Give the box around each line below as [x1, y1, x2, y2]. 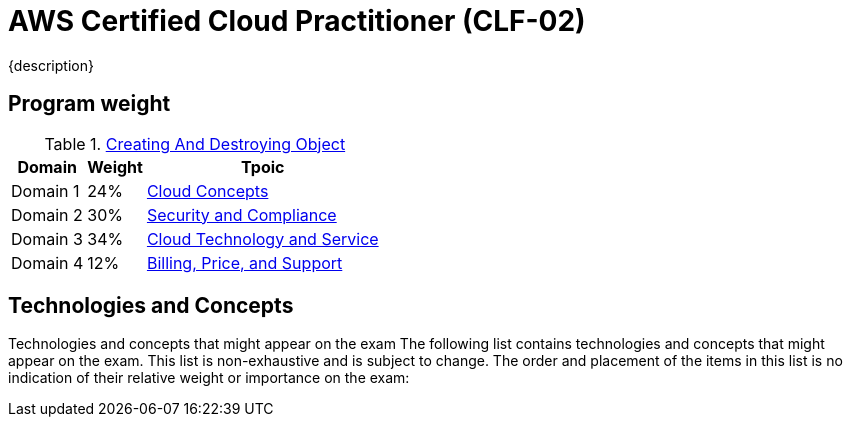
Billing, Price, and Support [146, 252, 343, 273]
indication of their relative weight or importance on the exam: [8, 369, 410, 387]
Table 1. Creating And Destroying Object [44, 133, 346, 154]
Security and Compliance [146, 204, 337, 225]
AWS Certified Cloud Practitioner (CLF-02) [8, 4, 586, 38]
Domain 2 [11, 204, 83, 225]
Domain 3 [11, 228, 83, 249]
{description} [8, 56, 94, 74]
